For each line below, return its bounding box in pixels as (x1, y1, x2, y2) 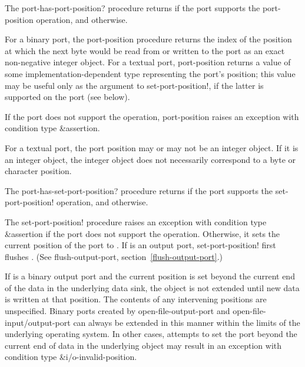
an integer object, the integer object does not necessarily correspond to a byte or (5, 153, 296, 165)
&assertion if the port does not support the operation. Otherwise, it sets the (5, 227, 280, 239)
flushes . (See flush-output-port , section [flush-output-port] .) (5, 250, 223, 262)
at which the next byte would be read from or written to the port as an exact (5, 44, 285, 56)
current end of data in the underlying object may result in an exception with (5, 339, 282, 351)
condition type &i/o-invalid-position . (5, 351, 137, 363)
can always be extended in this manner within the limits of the (73, 316, 300, 328)
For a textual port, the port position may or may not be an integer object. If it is (5, 141, 299, 154)
